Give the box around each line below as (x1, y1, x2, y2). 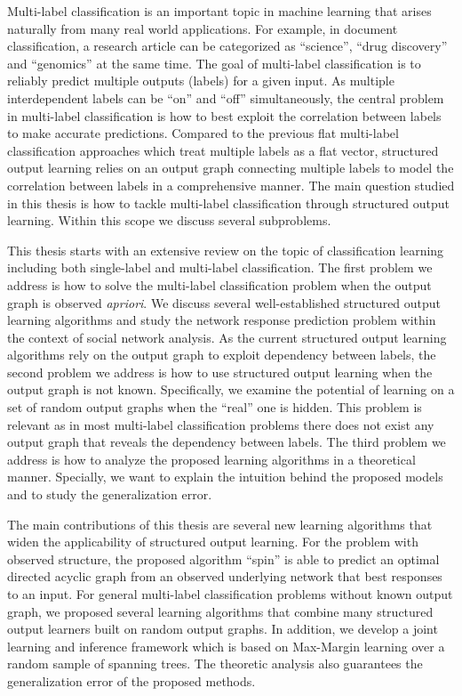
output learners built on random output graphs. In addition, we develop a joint (7, 619, 438, 638)
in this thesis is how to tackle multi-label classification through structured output (7, 193, 450, 212)
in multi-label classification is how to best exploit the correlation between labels (7, 106, 442, 125)
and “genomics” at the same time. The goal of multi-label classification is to (7, 53, 421, 72)
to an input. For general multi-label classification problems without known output (7, 585, 453, 603)
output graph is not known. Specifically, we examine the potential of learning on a (7, 380, 455, 399)
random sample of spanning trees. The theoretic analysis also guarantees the (7, 654, 423, 673)
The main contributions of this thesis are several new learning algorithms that (7, 514, 433, 533)
